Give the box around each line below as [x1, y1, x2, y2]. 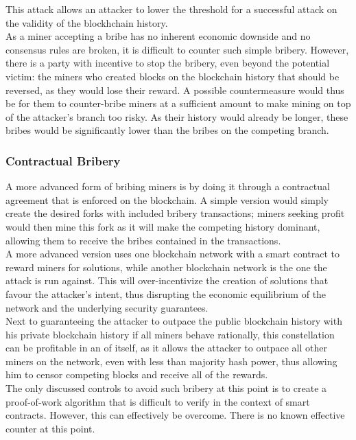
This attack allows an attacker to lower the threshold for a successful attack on [5, 2, 337, 16]
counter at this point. [5, 421, 95, 435]
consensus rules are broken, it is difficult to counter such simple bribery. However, [5, 42, 349, 56]
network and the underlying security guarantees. [5, 300, 209, 314]
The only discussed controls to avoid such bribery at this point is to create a [5, 381, 327, 395]
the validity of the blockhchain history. [5, 15, 168, 30]
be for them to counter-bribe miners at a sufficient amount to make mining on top [5, 96, 351, 111]
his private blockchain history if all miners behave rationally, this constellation [5, 327, 335, 341]
